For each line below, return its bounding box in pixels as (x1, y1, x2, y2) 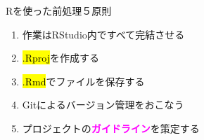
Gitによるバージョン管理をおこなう (22, 97, 184, 112)
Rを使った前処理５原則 (6, 3, 112, 17)
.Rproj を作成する (22, 50, 99, 65)
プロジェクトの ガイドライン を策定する (22, 120, 200, 135)
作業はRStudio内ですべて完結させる (22, 27, 185, 41)
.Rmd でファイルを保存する (22, 73, 145, 88)
